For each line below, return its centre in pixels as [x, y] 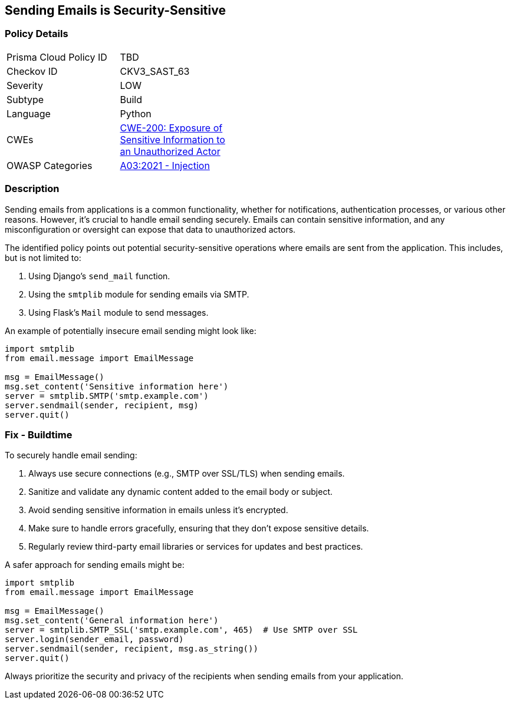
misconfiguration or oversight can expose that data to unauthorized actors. [150, 229]
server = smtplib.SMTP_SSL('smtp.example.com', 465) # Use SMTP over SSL [181, 630]
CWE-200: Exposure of [171, 128]
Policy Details [37, 34]
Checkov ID [32, 71]
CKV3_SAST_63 [155, 71]
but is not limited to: [43, 257]
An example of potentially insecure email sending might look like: [131, 330]
